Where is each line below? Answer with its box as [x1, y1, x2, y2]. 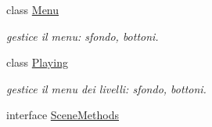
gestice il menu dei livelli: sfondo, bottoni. [6, 80, 207, 96]
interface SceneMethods [6, 107, 120, 123]
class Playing [6, 54, 68, 71]
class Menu [6, 2, 59, 17]
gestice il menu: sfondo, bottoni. [6, 27, 159, 44]
